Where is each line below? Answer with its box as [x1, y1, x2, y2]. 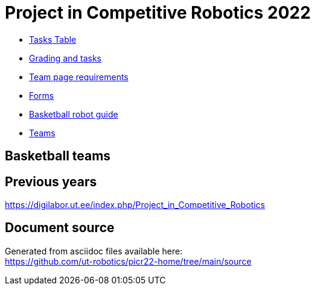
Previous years [5, 174, 97, 189]
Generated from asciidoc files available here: [5, 245, 183, 256]
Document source [5, 220, 115, 236]
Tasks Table [29, 34, 77, 45]
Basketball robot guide [29, 109, 118, 119]
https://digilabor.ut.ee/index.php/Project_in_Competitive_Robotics [5, 200, 266, 210]
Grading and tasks [29, 52, 101, 63]
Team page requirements [29, 71, 129, 82]
